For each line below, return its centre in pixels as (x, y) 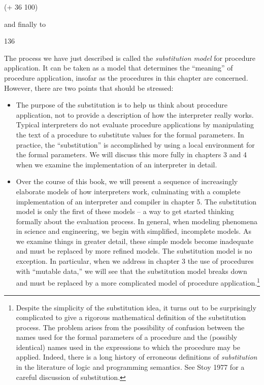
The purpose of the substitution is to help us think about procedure (122, 105)
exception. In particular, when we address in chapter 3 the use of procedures (135, 261)
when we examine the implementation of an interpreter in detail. (117, 164)
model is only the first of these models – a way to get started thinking (125, 211)
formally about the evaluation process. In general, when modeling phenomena (137, 221)
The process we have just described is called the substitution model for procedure (130, 58)
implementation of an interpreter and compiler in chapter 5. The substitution (136, 201)
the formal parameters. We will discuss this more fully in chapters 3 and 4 (131, 154)
